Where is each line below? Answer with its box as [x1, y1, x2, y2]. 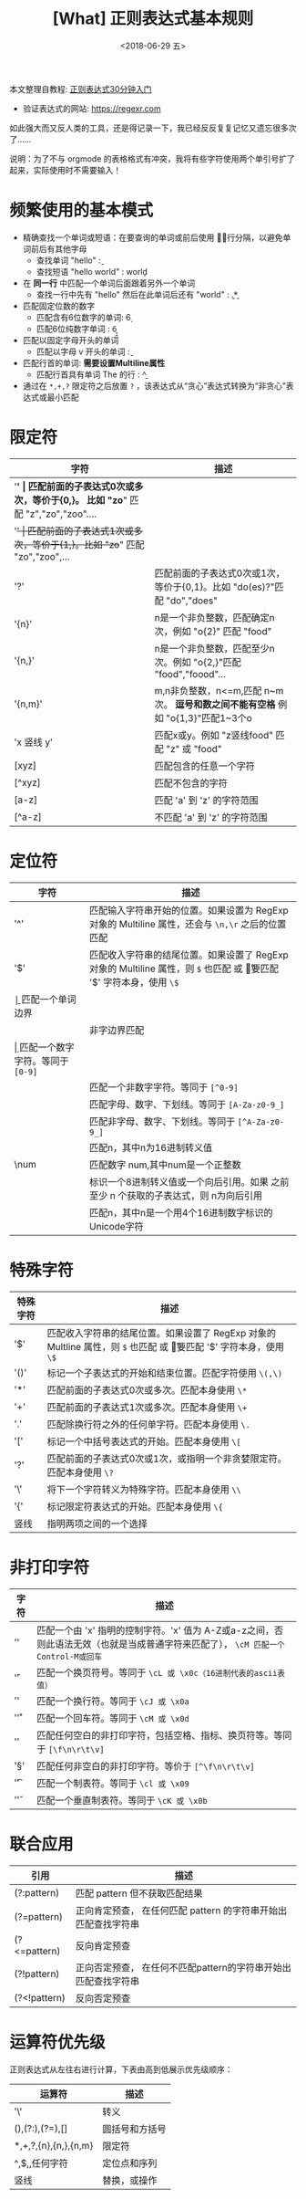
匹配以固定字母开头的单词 [22, 334, 119, 345]
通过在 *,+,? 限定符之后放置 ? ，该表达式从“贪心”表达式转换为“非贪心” [22, 380, 287, 391]
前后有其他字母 [30, 243, 87, 254]
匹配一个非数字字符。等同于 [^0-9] [89, 1081, 239, 1094]
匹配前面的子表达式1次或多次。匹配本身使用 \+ [46, 1400, 248, 1413]
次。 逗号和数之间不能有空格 [154, 697, 276, 710]
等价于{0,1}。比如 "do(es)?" [154, 581, 275, 593]
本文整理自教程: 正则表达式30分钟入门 [9, 83, 152, 94]
